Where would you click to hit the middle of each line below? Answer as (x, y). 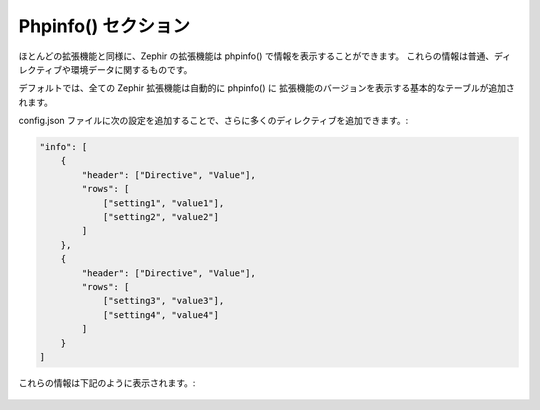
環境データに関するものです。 (131, 69)
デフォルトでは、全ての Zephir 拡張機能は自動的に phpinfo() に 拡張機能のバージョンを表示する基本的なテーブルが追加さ (266, 88)
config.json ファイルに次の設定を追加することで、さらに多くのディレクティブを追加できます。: (213, 121)
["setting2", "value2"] (161, 217)
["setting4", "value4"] (161, 314)
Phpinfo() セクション (104, 26)
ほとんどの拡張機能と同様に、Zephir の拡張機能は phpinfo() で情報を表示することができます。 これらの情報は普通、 (256, 56)
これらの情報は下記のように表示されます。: (107, 382)
